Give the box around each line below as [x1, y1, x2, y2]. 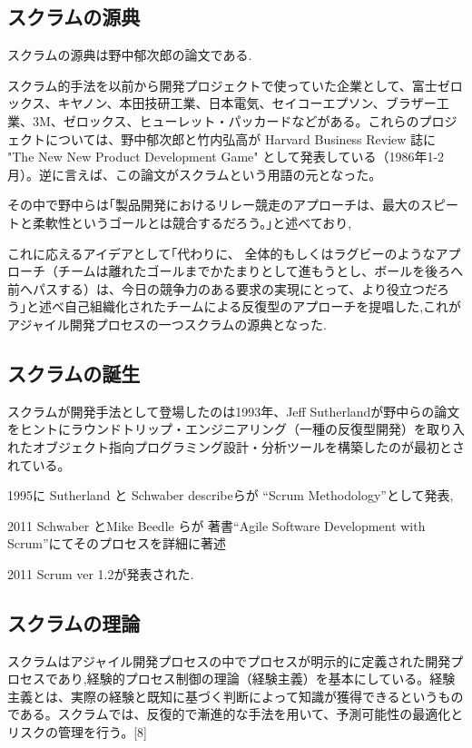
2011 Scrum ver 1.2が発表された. [7, 564, 194, 583]
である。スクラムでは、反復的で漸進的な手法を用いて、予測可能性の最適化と [7, 704, 464, 723]
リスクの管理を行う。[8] [7, 723, 147, 742]
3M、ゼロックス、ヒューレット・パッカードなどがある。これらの [32, 111, 419, 130]
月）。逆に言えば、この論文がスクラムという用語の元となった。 [7, 164, 382, 183]
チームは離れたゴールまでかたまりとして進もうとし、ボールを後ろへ [57, 261, 464, 280]
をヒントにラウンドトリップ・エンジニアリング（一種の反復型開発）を [7, 419, 427, 438]
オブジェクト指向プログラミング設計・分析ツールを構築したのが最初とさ [32, 437, 465, 456]
